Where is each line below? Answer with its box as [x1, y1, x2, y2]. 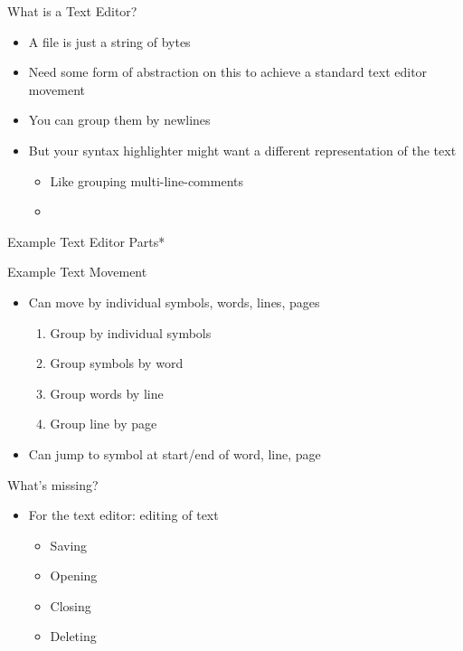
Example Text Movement [7, 262, 147, 281]
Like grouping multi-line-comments [50, 171, 244, 190]
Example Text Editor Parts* [7, 231, 165, 250]
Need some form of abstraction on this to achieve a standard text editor [28, 62, 428, 81]
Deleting [50, 627, 97, 646]
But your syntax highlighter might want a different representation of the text [28, 140, 457, 159]
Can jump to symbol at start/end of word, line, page [28, 444, 321, 463]
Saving [50, 535, 88, 554]
